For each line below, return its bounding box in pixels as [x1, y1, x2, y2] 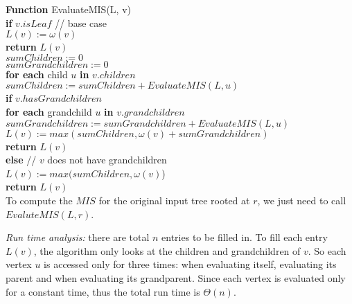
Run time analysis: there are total [6, 230, 150, 244]
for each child [6, 66, 68, 81]
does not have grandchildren [47, 152, 167, 167]
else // [6, 152, 37, 167]
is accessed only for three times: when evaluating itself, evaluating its [44, 257, 337, 271]
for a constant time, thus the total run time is [6, 284, 200, 298]
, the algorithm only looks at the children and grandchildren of [33, 243, 301, 258]
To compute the [6, 193, 73, 207]
